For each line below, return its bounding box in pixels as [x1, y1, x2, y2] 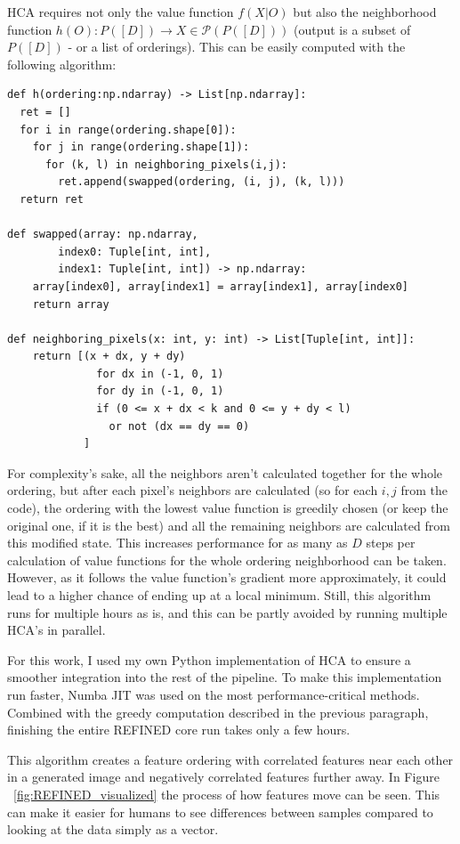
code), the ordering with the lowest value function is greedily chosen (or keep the [7, 499, 448, 517]
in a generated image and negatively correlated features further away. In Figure [7, 767, 440, 786]
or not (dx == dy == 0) [109, 419, 250, 433]
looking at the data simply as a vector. [7, 820, 219, 839]
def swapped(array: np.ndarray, [7, 228, 198, 241]
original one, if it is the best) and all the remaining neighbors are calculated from [7, 515, 450, 534]
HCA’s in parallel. [7, 621, 106, 639]
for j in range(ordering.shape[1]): [32, 141, 250, 154]
